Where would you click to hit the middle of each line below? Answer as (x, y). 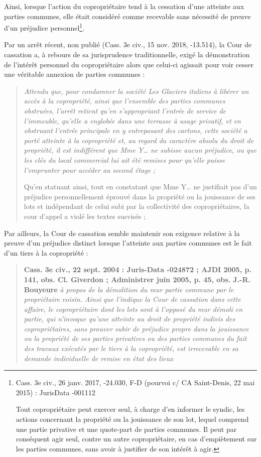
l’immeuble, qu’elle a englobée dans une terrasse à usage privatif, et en (132, 120)
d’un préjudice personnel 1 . (44, 27)
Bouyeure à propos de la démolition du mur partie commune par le (129, 289)
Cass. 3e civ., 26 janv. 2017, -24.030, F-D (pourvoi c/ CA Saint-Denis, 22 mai (135, 382)
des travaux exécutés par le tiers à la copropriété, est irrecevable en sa (131, 348)
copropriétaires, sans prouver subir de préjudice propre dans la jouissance (136, 328)
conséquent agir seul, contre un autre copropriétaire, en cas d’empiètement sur (136, 439)
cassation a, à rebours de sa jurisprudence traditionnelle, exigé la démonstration (127, 54)
